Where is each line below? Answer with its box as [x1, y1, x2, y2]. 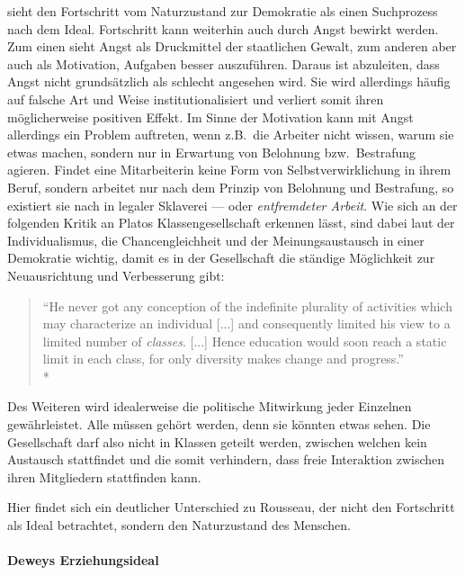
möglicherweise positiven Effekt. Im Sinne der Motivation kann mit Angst [7, 107, 414, 126]
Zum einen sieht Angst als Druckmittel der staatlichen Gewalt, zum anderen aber [7, 37, 457, 56]
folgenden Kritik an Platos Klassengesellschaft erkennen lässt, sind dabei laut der [7, 213, 455, 232]
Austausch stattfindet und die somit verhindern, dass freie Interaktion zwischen [7, 450, 445, 469]
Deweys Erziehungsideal [7, 551, 159, 570]
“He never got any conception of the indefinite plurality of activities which [42, 296, 452, 315]
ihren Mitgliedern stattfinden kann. [7, 467, 201, 486]
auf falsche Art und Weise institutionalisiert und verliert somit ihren [7, 89, 384, 108]
